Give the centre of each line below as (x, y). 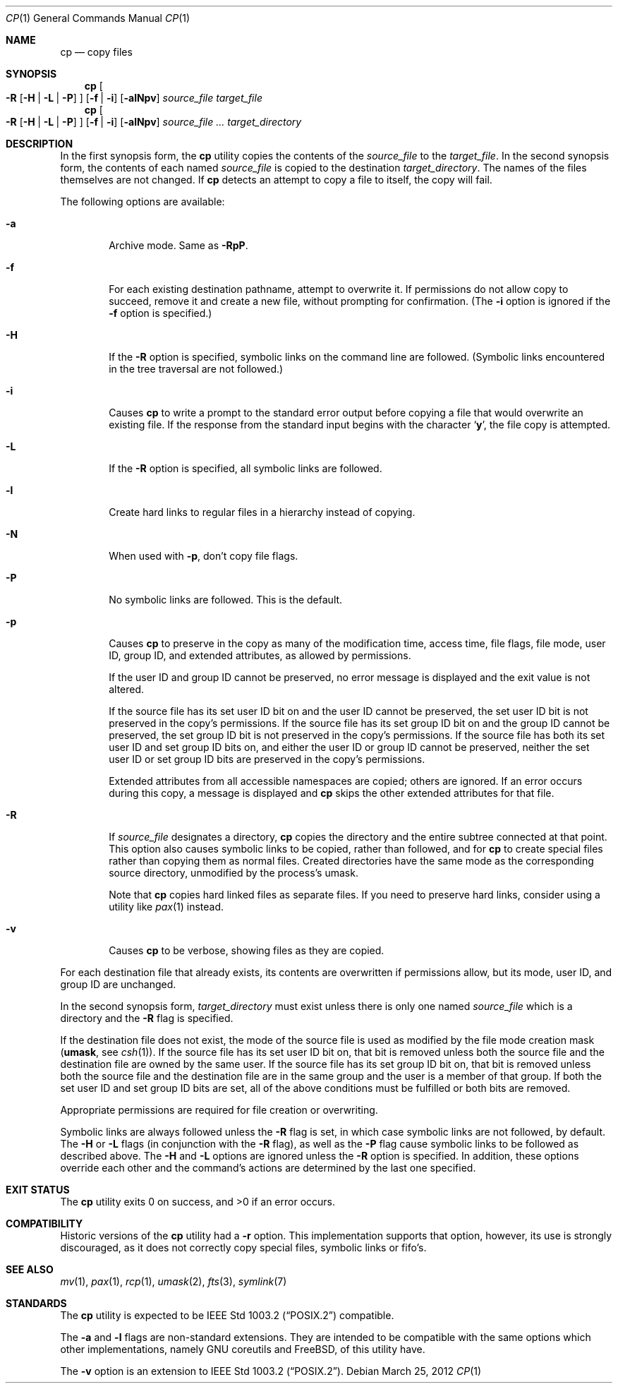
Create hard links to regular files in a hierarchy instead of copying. (262, 512)
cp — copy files (96, 52)
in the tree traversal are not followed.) (196, 369)
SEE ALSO (30, 1269)
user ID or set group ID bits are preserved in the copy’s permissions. (267, 759)
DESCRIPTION (40, 144)
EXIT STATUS (38, 1190)
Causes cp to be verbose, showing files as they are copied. (247, 950)
